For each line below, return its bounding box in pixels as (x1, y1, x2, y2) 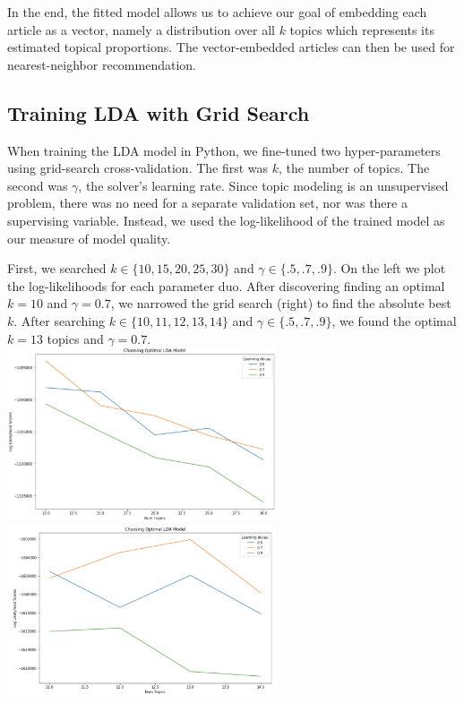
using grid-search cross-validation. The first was (7, 159, 269, 177)
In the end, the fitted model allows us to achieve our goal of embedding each (7, 3, 427, 21)
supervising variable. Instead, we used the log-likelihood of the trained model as (7, 210, 445, 229)
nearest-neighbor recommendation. (7, 55, 196, 73)
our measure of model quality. (7, 228, 171, 247)
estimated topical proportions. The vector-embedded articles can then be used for (7, 38, 455, 56)
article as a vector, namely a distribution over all (7, 20, 275, 39)
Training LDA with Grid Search (7, 99, 310, 126)
